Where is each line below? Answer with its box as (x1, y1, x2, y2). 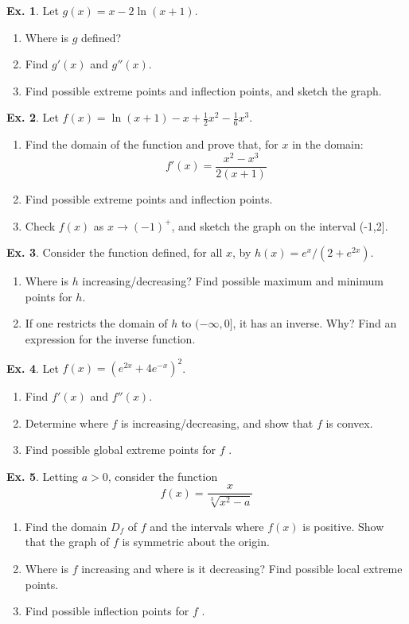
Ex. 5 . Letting (6, 467, 79, 484)
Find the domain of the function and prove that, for (25, 136, 279, 153)
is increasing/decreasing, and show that (121, 414, 314, 431)
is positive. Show (302, 517, 384, 534)
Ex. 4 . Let (6, 359, 59, 375)
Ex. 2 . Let (6, 109, 59, 126)
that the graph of (25, 533, 110, 550)
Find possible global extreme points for (25, 441, 216, 458)
